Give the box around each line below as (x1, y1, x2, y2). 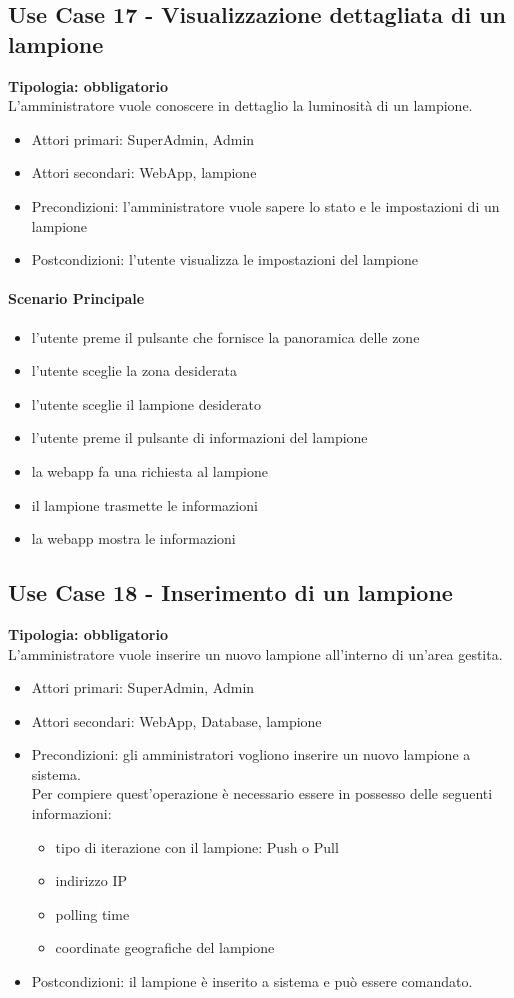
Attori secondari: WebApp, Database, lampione (31, 710, 322, 731)
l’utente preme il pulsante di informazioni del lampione (31, 427, 368, 448)
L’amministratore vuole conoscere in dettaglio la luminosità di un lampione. (8, 95, 473, 116)
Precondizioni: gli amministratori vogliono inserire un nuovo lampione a (31, 744, 471, 765)
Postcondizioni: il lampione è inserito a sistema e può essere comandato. (31, 971, 473, 992)
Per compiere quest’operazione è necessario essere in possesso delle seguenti (31, 783, 493, 804)
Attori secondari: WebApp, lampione (31, 162, 257, 183)
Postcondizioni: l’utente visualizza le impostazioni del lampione (31, 249, 419, 270)
